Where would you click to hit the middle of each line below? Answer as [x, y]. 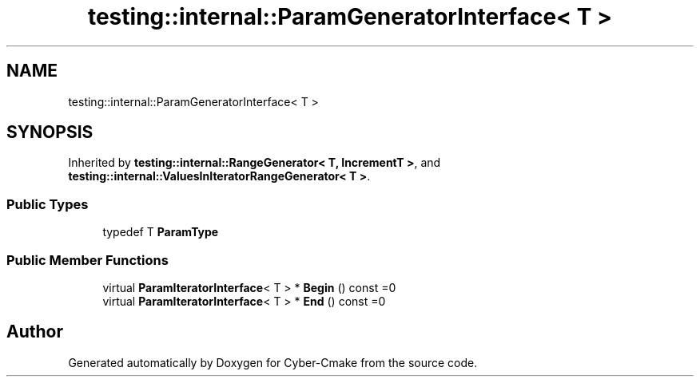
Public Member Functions [87, 260]
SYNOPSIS [50, 132]
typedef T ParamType [161, 232]
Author [35, 332]
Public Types [48, 204]
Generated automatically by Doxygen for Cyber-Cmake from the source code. [273, 362]
